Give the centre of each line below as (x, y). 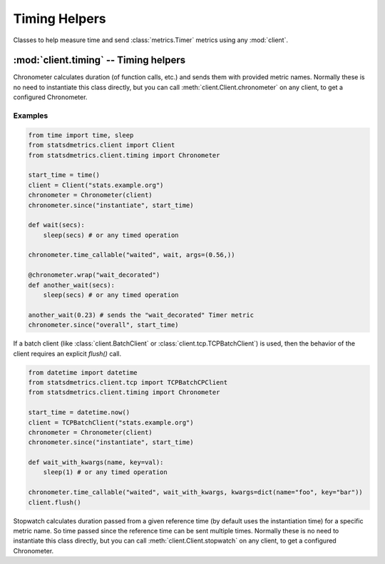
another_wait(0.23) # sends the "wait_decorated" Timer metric (141, 315)
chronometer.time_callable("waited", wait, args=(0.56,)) (132, 255)
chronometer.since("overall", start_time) (103, 325)
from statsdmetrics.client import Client (102, 145)
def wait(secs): (57, 225)
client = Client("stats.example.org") (96, 185)
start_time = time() (64, 175)
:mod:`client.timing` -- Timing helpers (99, 60)
